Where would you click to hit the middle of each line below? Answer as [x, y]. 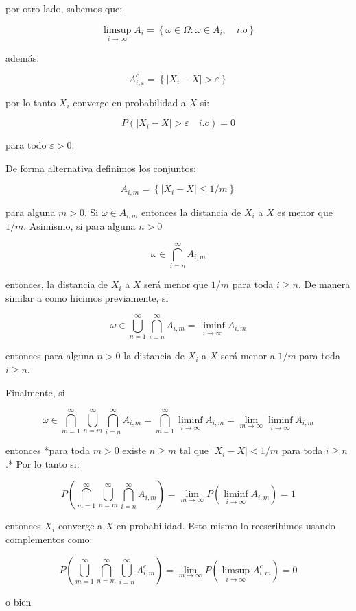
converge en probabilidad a [129, 102]
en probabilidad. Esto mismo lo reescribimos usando [226, 526]
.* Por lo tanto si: [43, 463]
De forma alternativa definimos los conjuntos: [101, 168]
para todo [26, 145]
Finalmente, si [35, 392]
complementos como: [49, 539]
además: [23, 57]
